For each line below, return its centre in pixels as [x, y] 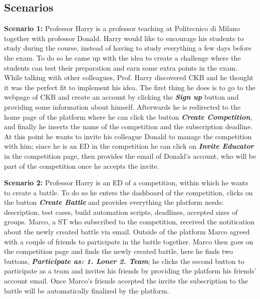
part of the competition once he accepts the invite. [82, 166]
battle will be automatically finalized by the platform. [87, 290]
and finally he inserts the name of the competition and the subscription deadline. [128, 126]
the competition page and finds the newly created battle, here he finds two [118, 251]
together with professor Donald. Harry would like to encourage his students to [124, 38]
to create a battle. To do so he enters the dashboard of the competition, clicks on [128, 192]
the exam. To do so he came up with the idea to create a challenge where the [122, 57]
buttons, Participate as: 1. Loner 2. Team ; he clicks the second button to [124, 261]
